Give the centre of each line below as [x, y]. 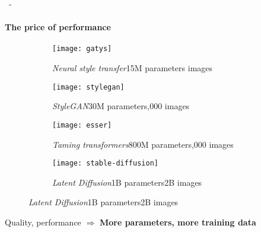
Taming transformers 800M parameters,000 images [143, 144]
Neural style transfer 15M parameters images [133, 68]
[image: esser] [82, 125]
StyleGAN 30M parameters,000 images [121, 106]
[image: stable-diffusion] [105, 163]
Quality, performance [43, 222]
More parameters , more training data [178, 222]
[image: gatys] [82, 49]
